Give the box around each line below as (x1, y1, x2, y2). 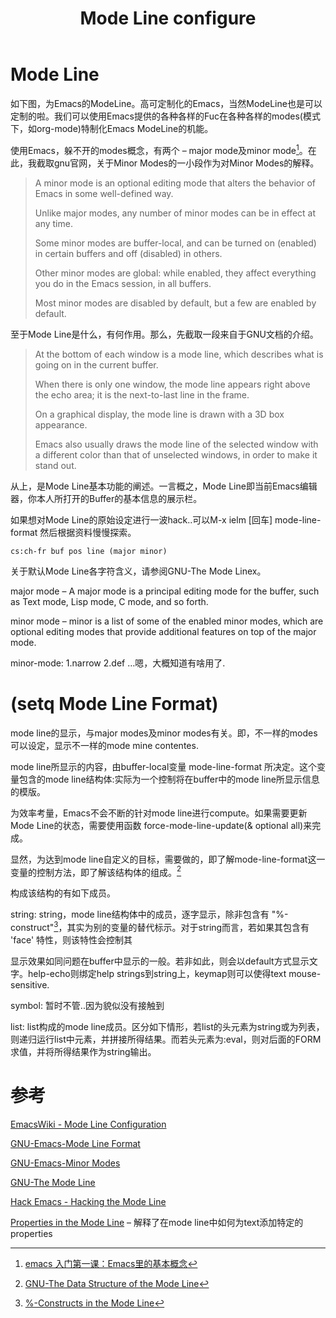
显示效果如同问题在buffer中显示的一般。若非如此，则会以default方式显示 (10, 955, 310, 967)
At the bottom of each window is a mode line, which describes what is (34, 348, 324, 360)
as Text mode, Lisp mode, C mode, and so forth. (10, 595, 209, 607)
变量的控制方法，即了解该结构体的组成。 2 (10, 864, 182, 878)
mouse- (288, 967, 322, 979)
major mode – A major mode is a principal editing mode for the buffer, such (10, 585, 320, 597)
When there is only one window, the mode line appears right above (34, 378, 311, 390)
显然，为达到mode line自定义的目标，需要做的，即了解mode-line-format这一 (10, 853, 326, 865)
